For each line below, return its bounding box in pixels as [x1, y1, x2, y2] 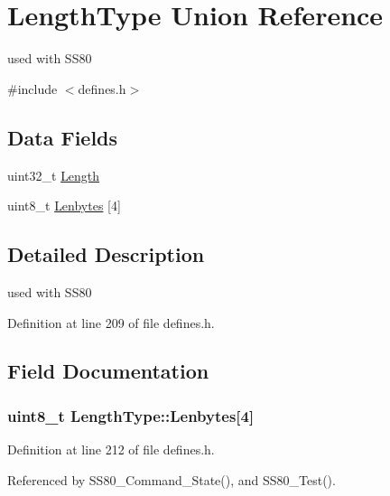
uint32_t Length [7, 165, 100, 184]
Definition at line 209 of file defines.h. [7, 313, 215, 332]
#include [7, 79, 58, 98]
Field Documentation [7, 357, 209, 385]
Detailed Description [7, 240, 205, 268]
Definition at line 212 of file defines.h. [7, 440, 215, 459]
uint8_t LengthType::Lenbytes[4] [7, 404, 255, 426]
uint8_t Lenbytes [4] [7, 196, 121, 215]
